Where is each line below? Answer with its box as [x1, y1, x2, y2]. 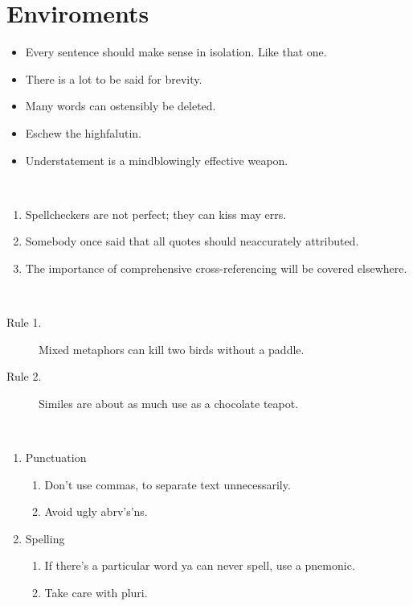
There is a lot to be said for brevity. [25, 70, 202, 87]
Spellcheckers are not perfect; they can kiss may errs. [25, 205, 287, 222]
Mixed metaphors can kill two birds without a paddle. [39, 340, 305, 357]
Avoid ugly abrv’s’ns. [44, 503, 148, 520]
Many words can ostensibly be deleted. [25, 97, 216, 114]
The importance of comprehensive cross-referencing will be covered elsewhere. [25, 259, 407, 276]
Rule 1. [6, 314, 42, 331]
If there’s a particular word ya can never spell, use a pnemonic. [44, 557, 355, 574]
